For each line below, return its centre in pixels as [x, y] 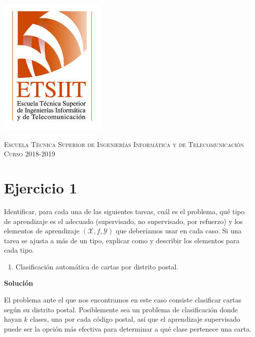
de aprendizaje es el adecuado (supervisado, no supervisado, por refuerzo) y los [124, 221]
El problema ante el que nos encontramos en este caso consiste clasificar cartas [123, 300]
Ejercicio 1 [41, 187]
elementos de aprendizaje [42, 231]
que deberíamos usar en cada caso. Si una [179, 231]
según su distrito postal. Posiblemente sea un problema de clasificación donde [121, 309]
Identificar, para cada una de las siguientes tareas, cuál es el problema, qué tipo [124, 211]
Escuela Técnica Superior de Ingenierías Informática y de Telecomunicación [124, 144]
